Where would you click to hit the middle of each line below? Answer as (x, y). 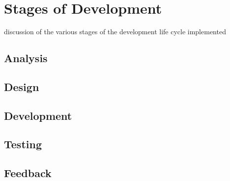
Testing (23, 144)
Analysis (26, 58)
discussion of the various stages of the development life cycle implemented (115, 32)
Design (22, 86)
